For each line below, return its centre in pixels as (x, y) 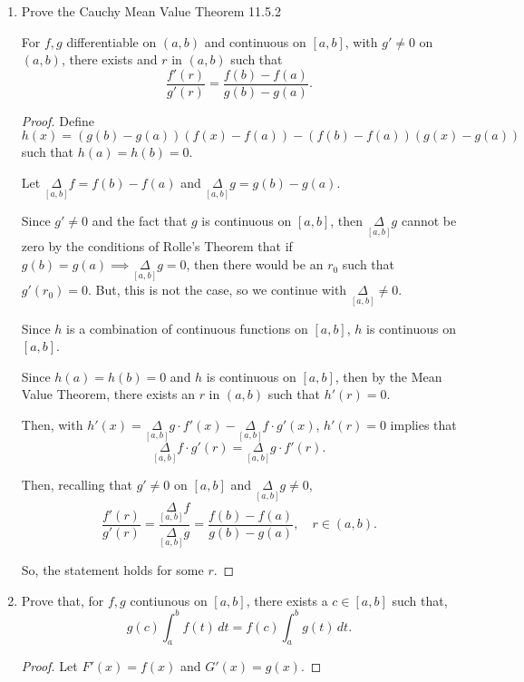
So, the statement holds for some (112, 570)
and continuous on (255, 41)
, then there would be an (255, 264)
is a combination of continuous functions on (187, 328)
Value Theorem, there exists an (108, 394)
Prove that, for (63, 600)
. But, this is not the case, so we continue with (217, 290)
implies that (423, 424)
